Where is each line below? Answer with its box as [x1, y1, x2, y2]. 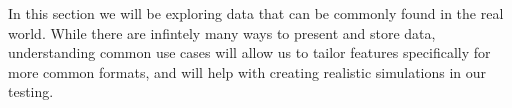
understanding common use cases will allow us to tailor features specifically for [8, 42, 491, 63]
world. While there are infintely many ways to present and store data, [8, 22, 436, 43]
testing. [8, 81, 54, 102]
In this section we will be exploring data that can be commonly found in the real [8, 3, 504, 23]
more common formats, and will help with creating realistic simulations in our [8, 61, 487, 82]
